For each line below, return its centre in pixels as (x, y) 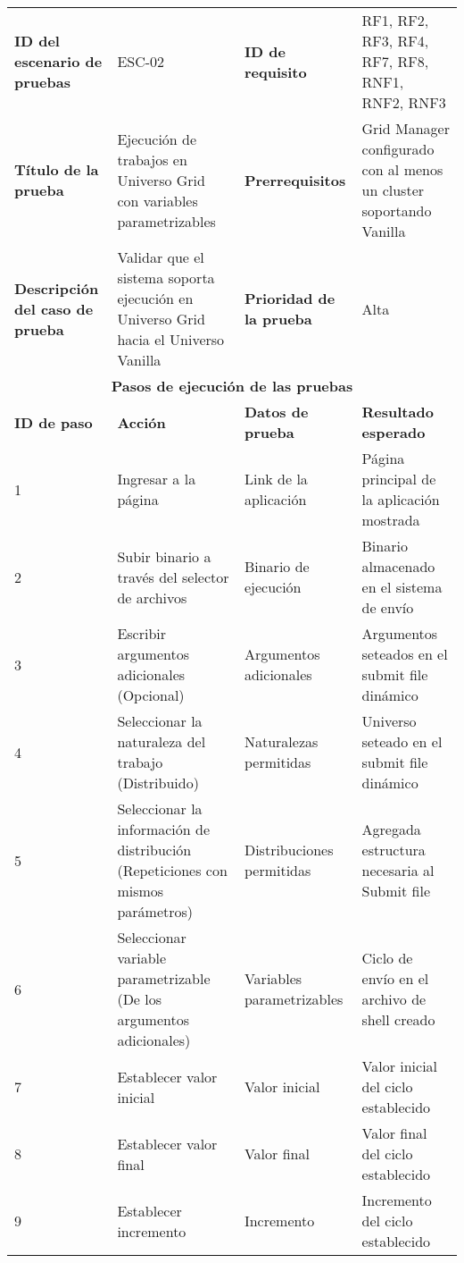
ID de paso (54, 422)
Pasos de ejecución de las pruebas (232, 386)
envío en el (395, 978)
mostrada (391, 520)
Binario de (277, 566)
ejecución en (155, 298)
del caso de (54, 308)
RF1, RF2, (395, 20)
